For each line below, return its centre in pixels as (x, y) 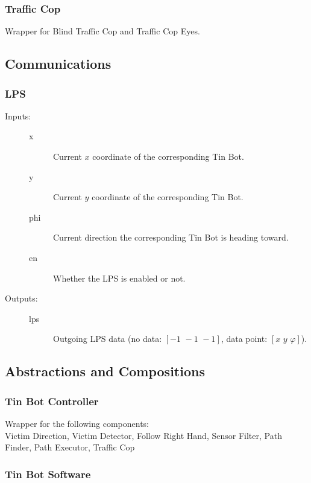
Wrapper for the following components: (77, 423)
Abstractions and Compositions (105, 371)
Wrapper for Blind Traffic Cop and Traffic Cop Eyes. (102, 31)
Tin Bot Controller (52, 401)
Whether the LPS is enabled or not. (119, 278)
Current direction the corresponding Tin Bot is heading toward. (171, 237)
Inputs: (18, 115)
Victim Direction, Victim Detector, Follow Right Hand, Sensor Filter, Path (143, 435)
